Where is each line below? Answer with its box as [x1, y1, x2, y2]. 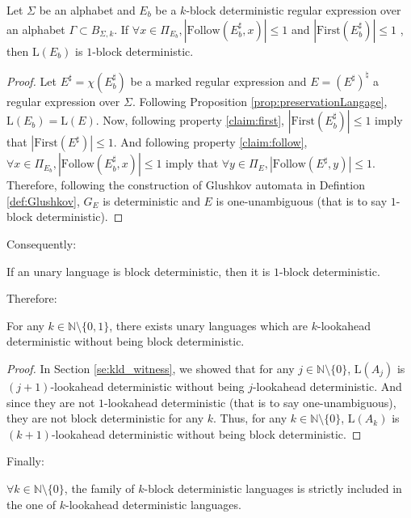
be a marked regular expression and [130, 72, 307, 89]
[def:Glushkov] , [6, 192, 80, 209]
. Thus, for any [213, 410, 287, 427]
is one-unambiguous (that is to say [216, 192, 388, 209]
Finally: [6, 452, 44, 469]
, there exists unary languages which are [109, 316, 308, 333]
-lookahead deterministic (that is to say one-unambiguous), [104, 393, 396, 410]
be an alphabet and [39, 2, 136, 18]
